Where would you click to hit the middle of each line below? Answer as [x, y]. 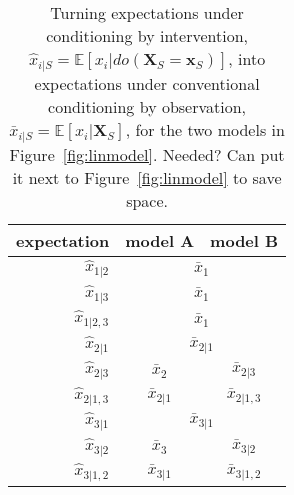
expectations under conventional [147, 83]
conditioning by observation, [147, 106]
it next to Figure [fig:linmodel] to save [147, 177]
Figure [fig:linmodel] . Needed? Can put [147, 154]
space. [147, 200]
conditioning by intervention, [147, 35]
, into [247, 58]
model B [244, 240]
